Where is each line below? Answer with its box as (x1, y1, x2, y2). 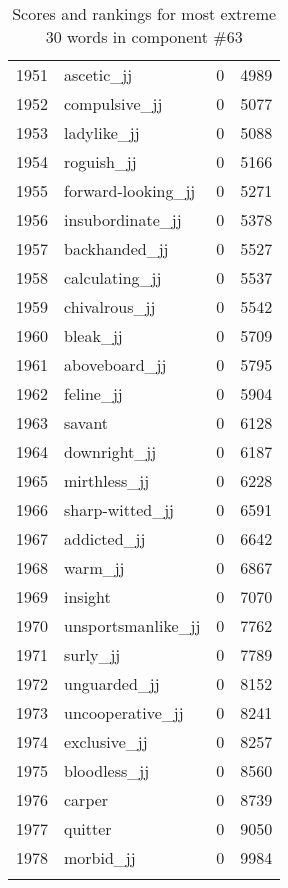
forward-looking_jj (64, 179, 196, 202)
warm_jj (64, 556, 125, 579)
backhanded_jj (64, 237, 169, 260)
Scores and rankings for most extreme (12, 2, 277, 25)
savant (64, 411, 109, 434)
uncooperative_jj (64, 701, 184, 724)
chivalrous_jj (64, 295, 156, 318)
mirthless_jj (64, 469, 150, 492)
